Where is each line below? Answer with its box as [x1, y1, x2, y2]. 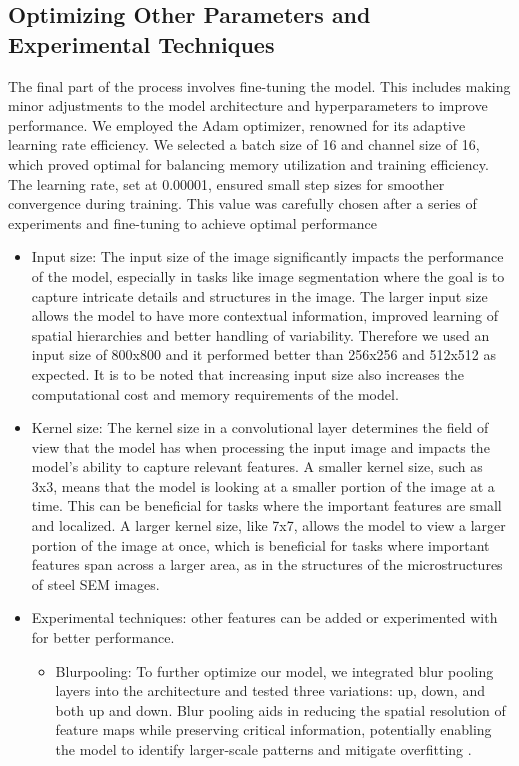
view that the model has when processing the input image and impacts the [31, 436, 490, 457]
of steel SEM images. [31, 573, 160, 594]
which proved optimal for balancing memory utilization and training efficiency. [8, 153, 489, 174]
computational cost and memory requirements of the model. [31, 383, 399, 404]
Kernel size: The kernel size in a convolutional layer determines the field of [31, 417, 489, 438]
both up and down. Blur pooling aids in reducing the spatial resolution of [55, 699, 506, 720]
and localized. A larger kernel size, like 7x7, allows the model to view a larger [31, 515, 506, 536]
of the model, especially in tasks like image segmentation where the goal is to [31, 265, 505, 286]
